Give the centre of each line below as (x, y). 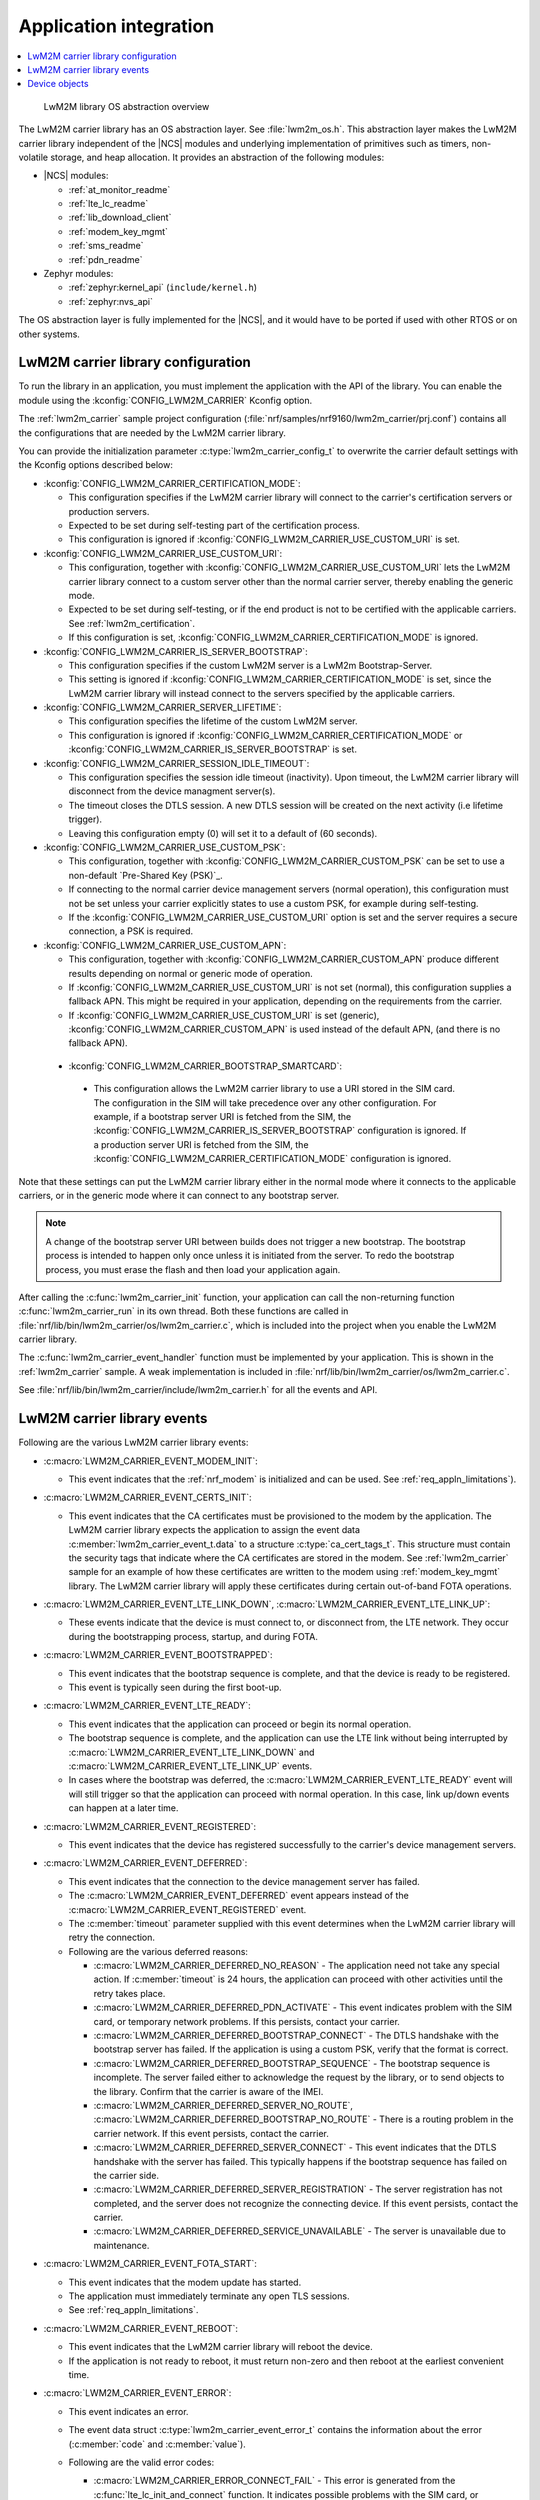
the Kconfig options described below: (96, 465)
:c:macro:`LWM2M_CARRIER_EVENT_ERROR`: (137, 2393)
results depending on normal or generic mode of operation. (191, 973)
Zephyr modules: (78, 274)
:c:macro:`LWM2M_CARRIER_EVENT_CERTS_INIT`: (147, 1497)
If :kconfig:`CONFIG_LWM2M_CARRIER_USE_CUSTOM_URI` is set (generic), (224, 1015)
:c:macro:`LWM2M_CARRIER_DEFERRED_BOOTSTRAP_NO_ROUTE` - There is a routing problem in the (303, 2119)
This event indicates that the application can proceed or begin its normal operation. (240, 1724)
